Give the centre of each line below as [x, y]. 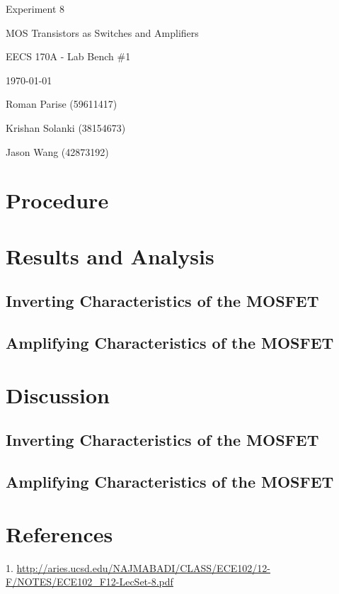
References [59, 533]
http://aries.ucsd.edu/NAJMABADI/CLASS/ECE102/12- [143, 567]
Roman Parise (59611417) [62, 104]
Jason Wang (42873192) [57, 151]
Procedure [57, 200]
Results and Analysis [110, 256]
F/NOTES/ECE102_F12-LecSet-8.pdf [90, 582]
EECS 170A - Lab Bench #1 [68, 56]
